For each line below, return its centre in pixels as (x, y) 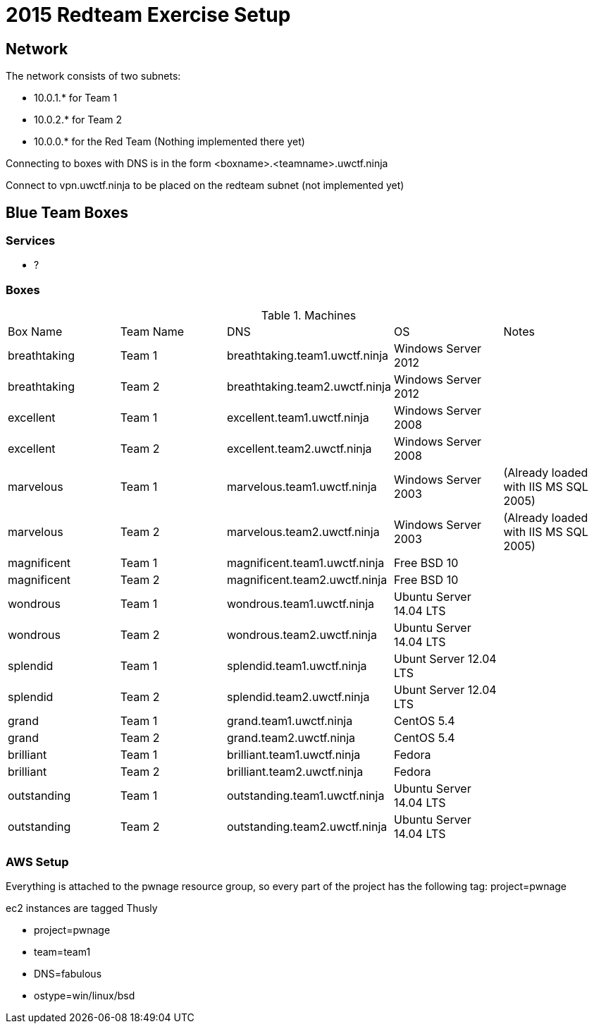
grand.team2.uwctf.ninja (291, 738)
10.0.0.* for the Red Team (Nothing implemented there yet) (169, 142)
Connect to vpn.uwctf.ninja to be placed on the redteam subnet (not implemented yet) (205, 185)
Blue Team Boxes (67, 212)
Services (31, 241)
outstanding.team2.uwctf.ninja (307, 827)
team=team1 (62, 951)
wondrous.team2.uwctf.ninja (302, 635)
